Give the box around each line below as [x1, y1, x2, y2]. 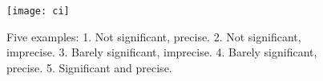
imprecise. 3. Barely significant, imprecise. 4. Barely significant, [6, 44, 317, 60]
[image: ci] [6, 6, 70, 17]
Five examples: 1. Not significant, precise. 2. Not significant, [6, 28, 301, 44]
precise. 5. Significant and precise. [6, 59, 172, 75]
